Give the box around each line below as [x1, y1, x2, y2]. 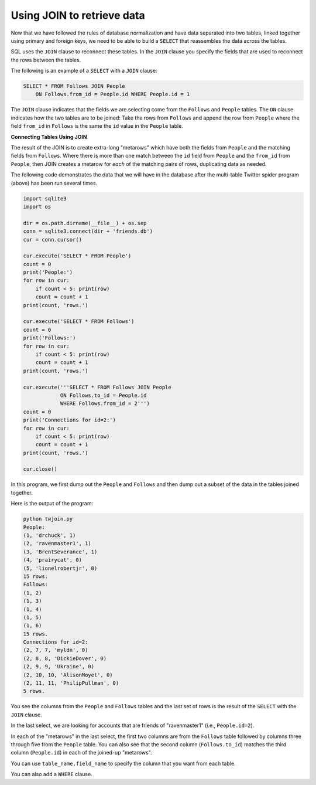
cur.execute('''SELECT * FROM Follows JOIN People [23, 384, 172, 390]
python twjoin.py [23, 516, 73, 522]
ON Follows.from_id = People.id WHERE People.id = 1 [35, 91, 190, 98]
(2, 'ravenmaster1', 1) [23, 540, 92, 547]
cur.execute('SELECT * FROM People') [23, 253, 132, 259]
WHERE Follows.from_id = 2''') [60, 400, 150, 407]
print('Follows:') [23, 335, 76, 341]
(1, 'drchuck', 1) [23, 532, 76, 539]
